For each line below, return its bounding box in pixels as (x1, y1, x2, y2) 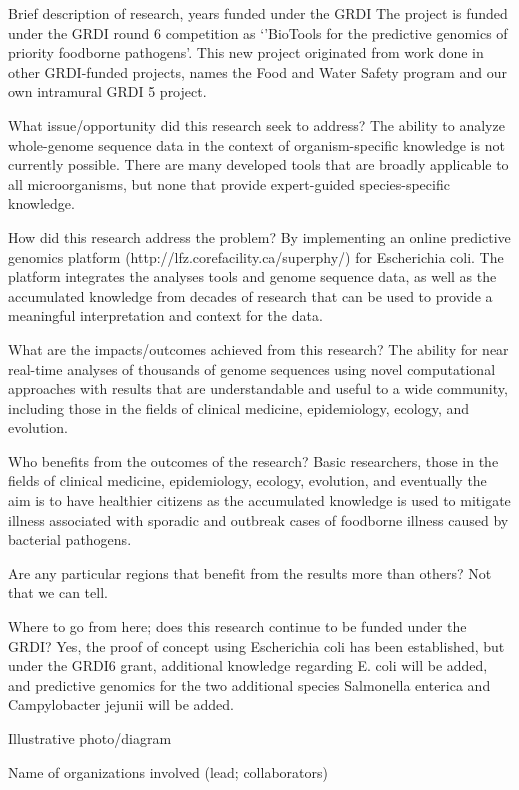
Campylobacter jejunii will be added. (8, 694, 235, 715)
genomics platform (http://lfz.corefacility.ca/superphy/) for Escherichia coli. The (8, 246, 504, 267)
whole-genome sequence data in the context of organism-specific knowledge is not (8, 134, 505, 155)
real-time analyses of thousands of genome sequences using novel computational (8, 358, 496, 379)
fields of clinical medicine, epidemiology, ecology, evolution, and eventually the (8, 470, 487, 491)
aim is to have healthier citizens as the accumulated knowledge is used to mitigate (8, 490, 511, 511)
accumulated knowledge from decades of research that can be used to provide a (8, 285, 493, 306)
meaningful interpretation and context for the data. (8, 305, 323, 326)
